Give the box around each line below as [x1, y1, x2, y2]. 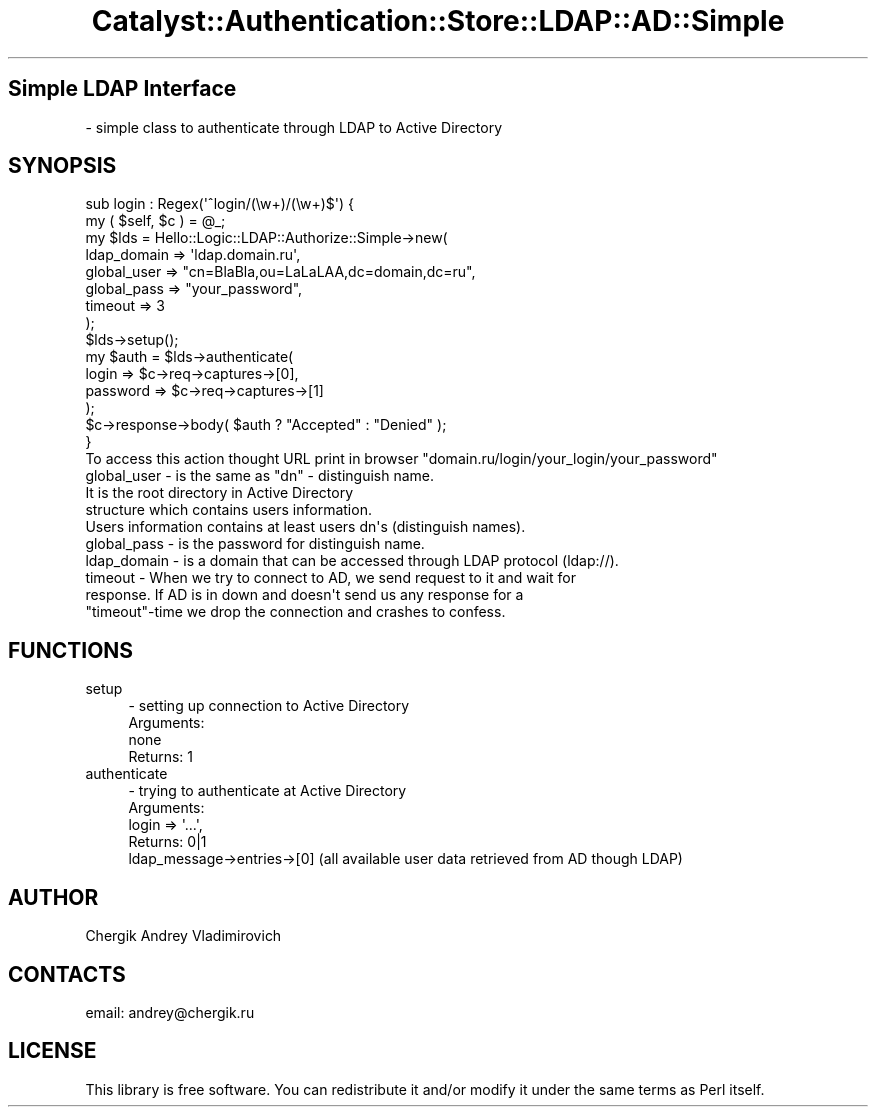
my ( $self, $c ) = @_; [85, 212, 226, 230]
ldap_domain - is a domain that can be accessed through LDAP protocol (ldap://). [85, 552, 619, 570]
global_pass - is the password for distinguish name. [85, 535, 425, 553]
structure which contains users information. [85, 501, 372, 519]
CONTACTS [8, 961, 126, 987]
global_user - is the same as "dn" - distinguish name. [85, 467, 435, 485]
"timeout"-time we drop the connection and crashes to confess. [85, 603, 506, 621]
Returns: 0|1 [128, 833, 207, 851]
